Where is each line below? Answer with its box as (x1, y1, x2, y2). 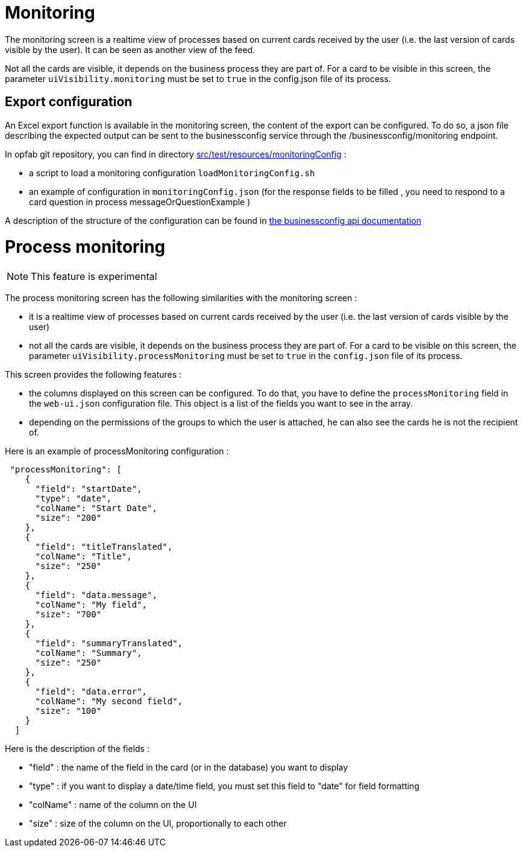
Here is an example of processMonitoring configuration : (5, 446, 229, 457)
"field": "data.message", (35, 590, 157, 600)
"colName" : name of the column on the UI (29, 800, 197, 810)
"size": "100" (35, 706, 102, 716)
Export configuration (5, 94, 133, 110)
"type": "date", (35, 494, 112, 504)
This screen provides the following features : (5, 369, 182, 380)
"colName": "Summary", (35, 648, 142, 658)
